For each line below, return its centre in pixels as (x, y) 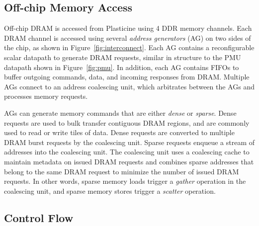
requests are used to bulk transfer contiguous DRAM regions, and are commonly (127, 122)
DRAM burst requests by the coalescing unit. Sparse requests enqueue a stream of (129, 142)
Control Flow (39, 217)
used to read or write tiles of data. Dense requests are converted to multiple (119, 132)
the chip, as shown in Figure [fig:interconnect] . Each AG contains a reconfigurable (129, 47)
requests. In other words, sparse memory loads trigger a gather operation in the (125, 181)
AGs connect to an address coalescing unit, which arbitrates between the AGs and (129, 86)
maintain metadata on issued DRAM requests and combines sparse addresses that (129, 161)
